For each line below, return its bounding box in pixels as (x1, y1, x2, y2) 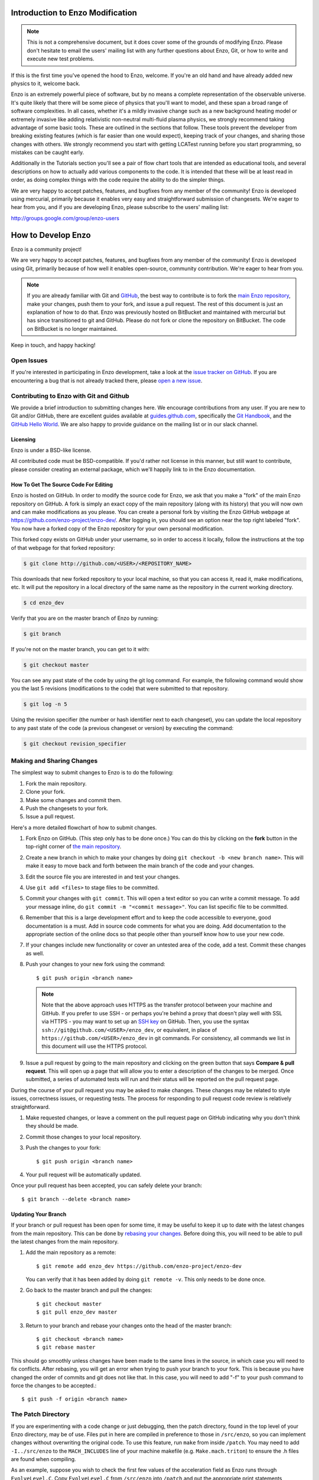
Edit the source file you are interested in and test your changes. (25, 873, 180, 880)
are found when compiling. (11, 1456, 76, 1463)
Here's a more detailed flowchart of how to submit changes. (11, 823, 157, 831)
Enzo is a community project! (11, 246, 82, 253)
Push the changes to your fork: (25, 1144, 101, 1151)
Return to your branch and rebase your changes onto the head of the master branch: (25, 1322, 232, 1329)
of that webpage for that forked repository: (11, 544, 115, 551)
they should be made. (25, 1122, 79, 1130)
